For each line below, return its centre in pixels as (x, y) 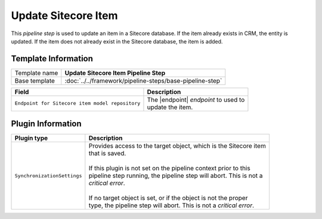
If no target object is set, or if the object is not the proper (168, 198)
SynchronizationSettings (48, 176)
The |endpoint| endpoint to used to (196, 99)
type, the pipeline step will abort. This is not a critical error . (171, 205)
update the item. (170, 107)
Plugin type (31, 138)
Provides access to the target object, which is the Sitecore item (177, 146)
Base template (35, 80)
